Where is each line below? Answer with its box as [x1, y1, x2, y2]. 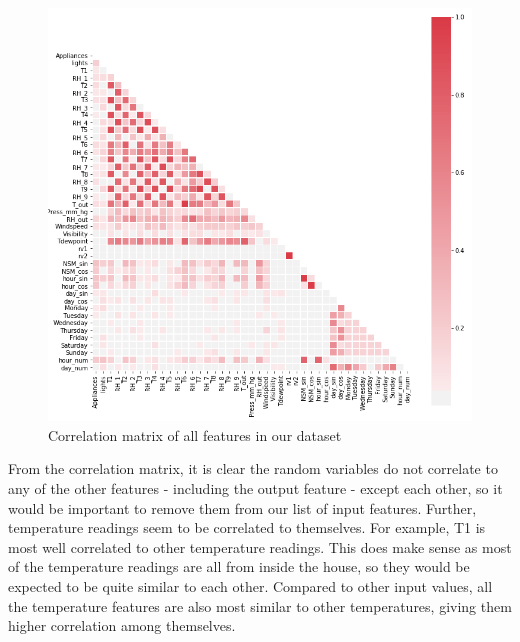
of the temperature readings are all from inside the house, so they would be [8, 556, 470, 577]
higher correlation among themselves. [8, 615, 236, 636]
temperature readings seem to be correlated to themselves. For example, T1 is [8, 517, 486, 538]
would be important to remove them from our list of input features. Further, [8, 497, 477, 518]
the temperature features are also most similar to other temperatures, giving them [8, 595, 512, 616]
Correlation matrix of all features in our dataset [48, 424, 342, 445]
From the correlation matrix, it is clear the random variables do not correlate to [8, 458, 498, 479]
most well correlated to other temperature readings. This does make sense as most [8, 536, 512, 557]
